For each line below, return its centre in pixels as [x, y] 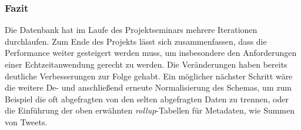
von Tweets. [26, 121]
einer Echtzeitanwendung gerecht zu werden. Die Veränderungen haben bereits [146, 64]
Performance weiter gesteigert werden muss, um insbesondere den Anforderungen [151, 53]
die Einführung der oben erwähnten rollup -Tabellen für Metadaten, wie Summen [150, 110]
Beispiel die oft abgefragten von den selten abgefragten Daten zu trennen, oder [147, 99]
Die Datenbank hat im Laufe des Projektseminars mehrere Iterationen [131, 30]
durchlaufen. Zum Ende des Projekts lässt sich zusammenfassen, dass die [136, 41]
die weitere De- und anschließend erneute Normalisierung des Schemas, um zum [148, 87]
